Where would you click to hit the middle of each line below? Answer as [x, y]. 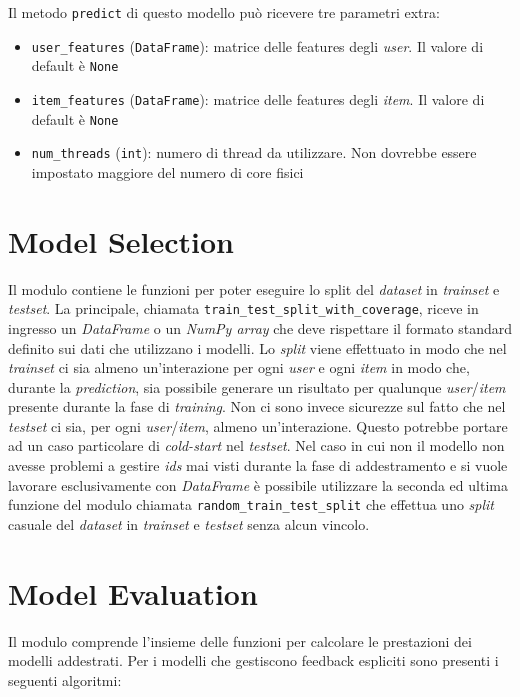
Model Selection [121, 240]
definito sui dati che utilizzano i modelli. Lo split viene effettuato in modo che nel [257, 347]
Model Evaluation [133, 592]
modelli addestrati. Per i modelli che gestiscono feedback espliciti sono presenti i [253, 660]
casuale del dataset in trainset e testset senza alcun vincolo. [189, 523]
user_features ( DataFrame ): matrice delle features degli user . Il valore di [257, 45]
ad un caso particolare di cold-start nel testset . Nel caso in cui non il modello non [256, 445]
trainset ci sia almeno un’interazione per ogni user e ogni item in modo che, [239, 367]
